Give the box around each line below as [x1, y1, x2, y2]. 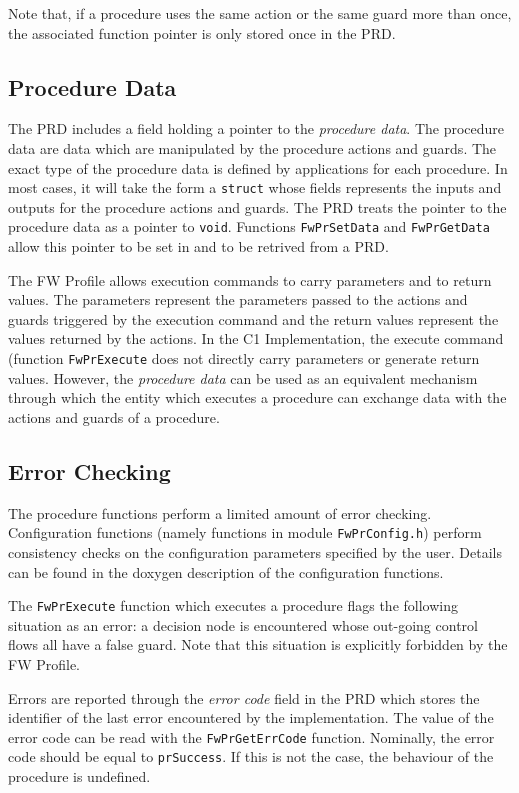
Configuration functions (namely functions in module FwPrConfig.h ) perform [8, 522, 482, 543]
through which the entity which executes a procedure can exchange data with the [8, 387, 507, 408]
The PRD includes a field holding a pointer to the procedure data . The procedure [8, 118, 505, 139]
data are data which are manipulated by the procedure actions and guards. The [8, 137, 497, 158]
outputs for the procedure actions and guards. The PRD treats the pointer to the [8, 196, 507, 217]
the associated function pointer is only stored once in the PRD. [8, 22, 396, 43]
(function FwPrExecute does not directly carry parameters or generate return [8, 348, 480, 369]
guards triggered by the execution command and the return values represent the [8, 308, 499, 329]
